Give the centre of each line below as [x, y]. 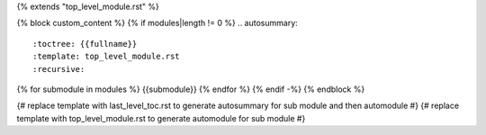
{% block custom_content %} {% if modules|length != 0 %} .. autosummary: [157, 23]
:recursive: [59, 69]
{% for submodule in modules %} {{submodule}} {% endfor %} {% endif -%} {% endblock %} [191, 89]
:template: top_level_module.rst [106, 57]
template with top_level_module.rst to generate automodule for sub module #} [161, 118]
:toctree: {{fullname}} [85, 44]
